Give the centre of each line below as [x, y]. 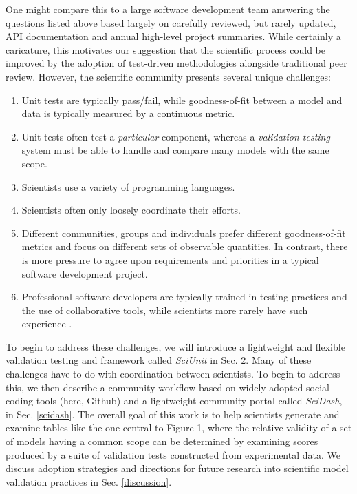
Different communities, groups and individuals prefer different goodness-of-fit [184, 233]
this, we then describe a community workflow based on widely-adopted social [167, 387]
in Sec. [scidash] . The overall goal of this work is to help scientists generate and [173, 414]
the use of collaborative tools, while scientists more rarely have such [165, 310]
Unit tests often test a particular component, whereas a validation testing [176, 136]
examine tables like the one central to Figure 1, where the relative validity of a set [179, 428]
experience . [47, 323]
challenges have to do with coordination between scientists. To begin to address [173, 374]
